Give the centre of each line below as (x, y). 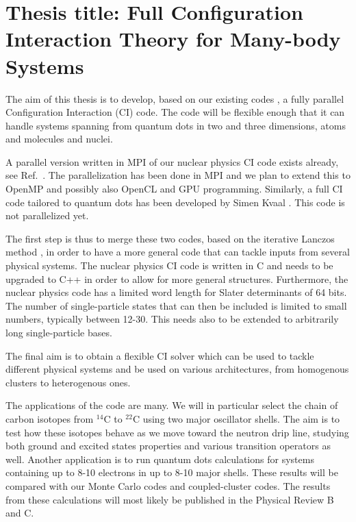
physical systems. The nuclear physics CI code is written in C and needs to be (169, 265)
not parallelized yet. (47, 215)
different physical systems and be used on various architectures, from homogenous (177, 369)
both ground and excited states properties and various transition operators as (168, 446)
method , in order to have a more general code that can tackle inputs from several (178, 252)
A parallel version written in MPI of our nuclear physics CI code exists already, (172, 161)
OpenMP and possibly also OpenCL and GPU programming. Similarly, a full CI (174, 189)
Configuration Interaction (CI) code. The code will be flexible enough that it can (175, 112)
